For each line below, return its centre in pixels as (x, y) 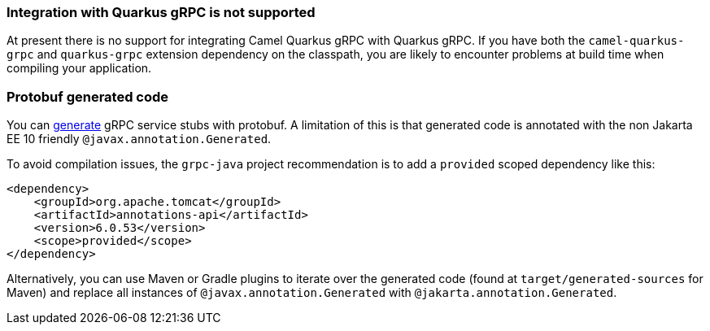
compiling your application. (79, 68)
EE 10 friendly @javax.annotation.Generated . (139, 139)
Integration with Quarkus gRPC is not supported (161, 12)
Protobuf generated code (88, 96)
